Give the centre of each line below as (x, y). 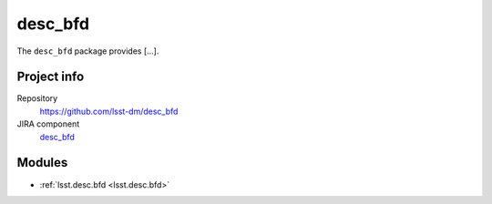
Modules (42, 163)
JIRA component (48, 124)
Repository (37, 98)
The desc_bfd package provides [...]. (88, 51)
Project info (51, 77)
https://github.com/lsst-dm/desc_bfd (109, 111)
